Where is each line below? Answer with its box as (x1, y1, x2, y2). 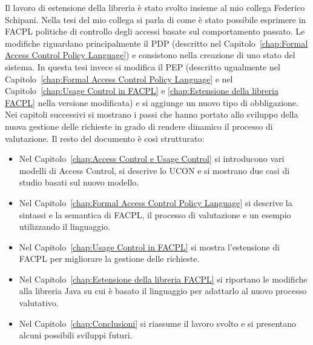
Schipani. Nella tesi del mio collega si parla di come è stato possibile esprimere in (5, 13, 306, 25)
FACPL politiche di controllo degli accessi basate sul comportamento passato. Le (5, 25, 305, 38)
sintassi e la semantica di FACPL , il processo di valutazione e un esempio (19, 208, 291, 221)
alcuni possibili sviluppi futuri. (19, 329, 133, 341)
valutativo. (19, 296, 59, 309)
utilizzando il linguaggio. (19, 220, 110, 233)
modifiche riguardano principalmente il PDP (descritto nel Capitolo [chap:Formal (5, 36, 308, 49)
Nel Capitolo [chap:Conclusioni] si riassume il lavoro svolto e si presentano (19, 317, 297, 329)
